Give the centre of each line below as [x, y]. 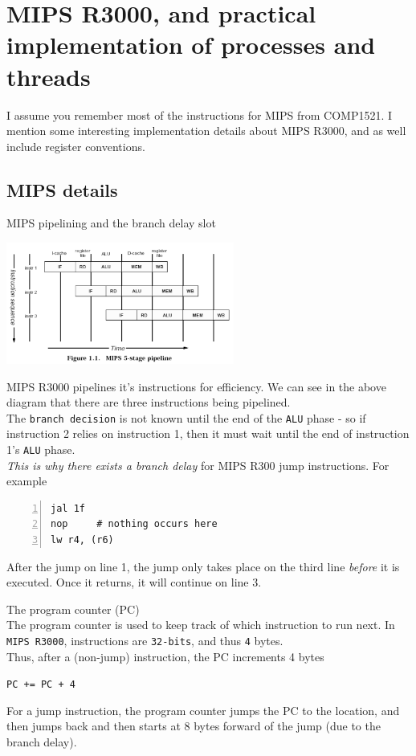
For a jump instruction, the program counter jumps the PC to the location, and [203, 710]
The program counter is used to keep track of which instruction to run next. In [201, 625]
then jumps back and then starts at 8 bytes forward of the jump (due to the [194, 726]
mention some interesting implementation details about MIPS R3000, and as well [206, 131]
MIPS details [62, 189]
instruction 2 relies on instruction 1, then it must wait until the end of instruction [208, 433]
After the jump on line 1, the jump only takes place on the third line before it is [203, 566]
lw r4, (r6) [82, 540]
